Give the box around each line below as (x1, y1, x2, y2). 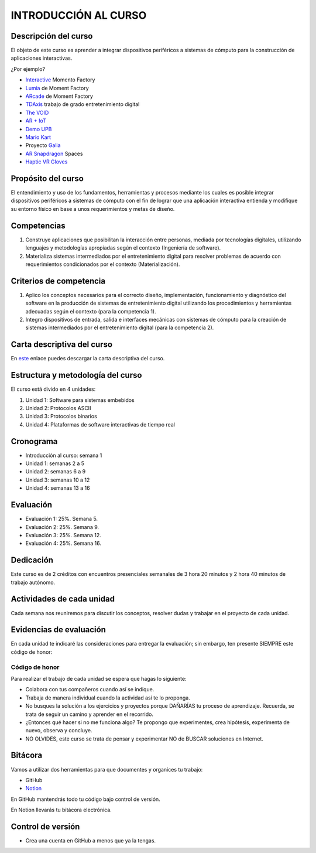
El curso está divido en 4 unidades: (11, 385, 96, 393)
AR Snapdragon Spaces (25, 150, 83, 157)
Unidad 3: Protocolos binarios (25, 413, 98, 420)
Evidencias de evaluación (11, 625, 107, 635)
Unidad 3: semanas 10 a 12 (25, 476, 90, 483)
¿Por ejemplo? (11, 65, 46, 73)
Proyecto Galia (25, 142, 61, 149)
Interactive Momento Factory (25, 76, 95, 83)
